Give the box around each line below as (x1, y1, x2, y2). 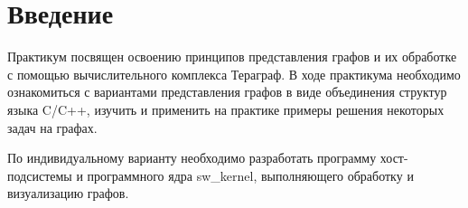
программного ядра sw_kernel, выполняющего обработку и (87, 165, 414, 184)
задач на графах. (7, 118, 98, 137)
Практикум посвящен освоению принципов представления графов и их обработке (7, 47, 457, 66)
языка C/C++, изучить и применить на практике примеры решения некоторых (7, 99, 445, 118)
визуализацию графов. (7, 184, 129, 203)
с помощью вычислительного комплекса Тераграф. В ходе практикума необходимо (7, 64, 461, 83)
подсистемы (7, 165, 72, 184)
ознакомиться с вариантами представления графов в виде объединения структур (7, 82, 447, 101)
